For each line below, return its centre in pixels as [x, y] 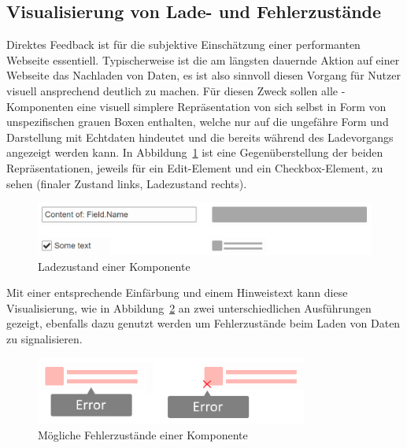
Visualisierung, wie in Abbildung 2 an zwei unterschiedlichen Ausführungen [189, 307]
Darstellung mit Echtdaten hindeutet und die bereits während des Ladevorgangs [200, 137]
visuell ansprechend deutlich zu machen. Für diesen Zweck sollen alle [172, 90]
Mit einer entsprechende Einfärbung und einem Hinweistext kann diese [177, 292]
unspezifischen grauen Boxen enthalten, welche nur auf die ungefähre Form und [198, 122]
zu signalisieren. [44, 338]
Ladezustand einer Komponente [114, 266]
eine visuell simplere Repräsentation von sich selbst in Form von [231, 106]
